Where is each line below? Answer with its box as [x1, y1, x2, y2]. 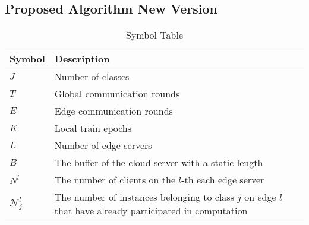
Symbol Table [125, 28, 184, 42]
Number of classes [54, 69, 130, 84]
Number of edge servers [54, 138, 152, 153]
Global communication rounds [54, 87, 180, 101]
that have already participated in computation [54, 204, 248, 218]
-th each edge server [181, 173, 264, 187]
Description [54, 52, 110, 66]
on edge [244, 190, 276, 204]
